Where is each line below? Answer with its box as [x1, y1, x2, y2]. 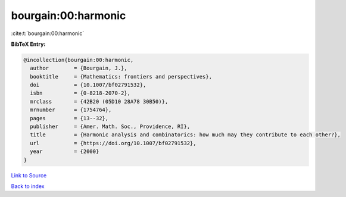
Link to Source [11, 171, 47, 179]
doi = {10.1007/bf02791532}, [30, 82, 146, 89]
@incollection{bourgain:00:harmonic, [23, 57, 134, 63]
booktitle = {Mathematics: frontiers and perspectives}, [30, 73, 213, 80]
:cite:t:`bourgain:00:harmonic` [11, 30, 85, 37]
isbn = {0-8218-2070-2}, [30, 90, 131, 96]
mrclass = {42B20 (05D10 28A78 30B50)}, [30, 98, 169, 105]
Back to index [11, 182, 45, 190]
